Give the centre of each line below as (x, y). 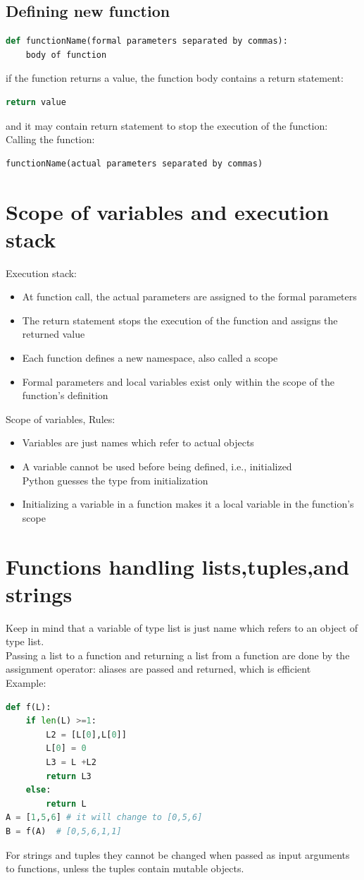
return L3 (69, 776)
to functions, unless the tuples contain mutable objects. (125, 868)
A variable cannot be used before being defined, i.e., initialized (157, 466)
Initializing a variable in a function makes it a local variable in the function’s (188, 504)
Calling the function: (50, 139)
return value (36, 102)
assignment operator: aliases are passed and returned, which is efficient (158, 669)
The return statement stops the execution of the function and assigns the (180, 320)
